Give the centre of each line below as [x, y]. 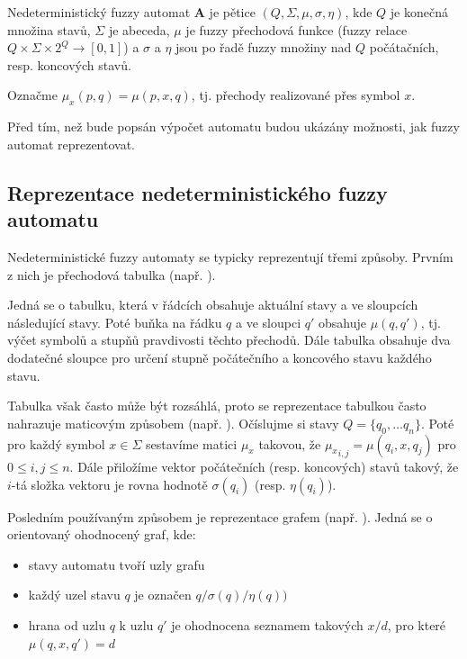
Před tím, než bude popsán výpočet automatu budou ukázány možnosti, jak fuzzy [233, 126]
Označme [32, 95]
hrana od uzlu [67, 625]
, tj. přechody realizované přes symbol [296, 95]
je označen [163, 595]
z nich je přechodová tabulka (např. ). [112, 274]
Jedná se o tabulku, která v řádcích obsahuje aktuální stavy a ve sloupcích [213, 305]
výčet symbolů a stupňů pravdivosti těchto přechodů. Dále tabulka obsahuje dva [229, 340]
